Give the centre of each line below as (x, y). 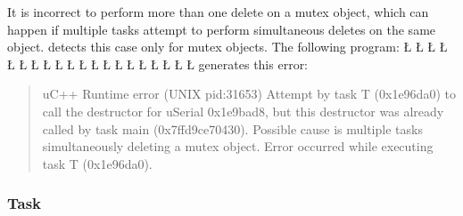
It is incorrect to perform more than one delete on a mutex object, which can (218, 12)
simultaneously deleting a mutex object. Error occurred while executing (238, 146)
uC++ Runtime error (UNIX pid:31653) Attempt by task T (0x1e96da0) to (249, 94)
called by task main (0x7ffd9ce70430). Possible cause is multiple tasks (232, 128)
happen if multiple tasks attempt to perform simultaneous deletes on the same (222, 29)
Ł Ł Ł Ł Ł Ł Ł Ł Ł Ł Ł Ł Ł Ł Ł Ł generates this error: (158, 64)
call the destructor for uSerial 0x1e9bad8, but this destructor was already (243, 111)
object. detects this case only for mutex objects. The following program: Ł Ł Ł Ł (227, 47)
